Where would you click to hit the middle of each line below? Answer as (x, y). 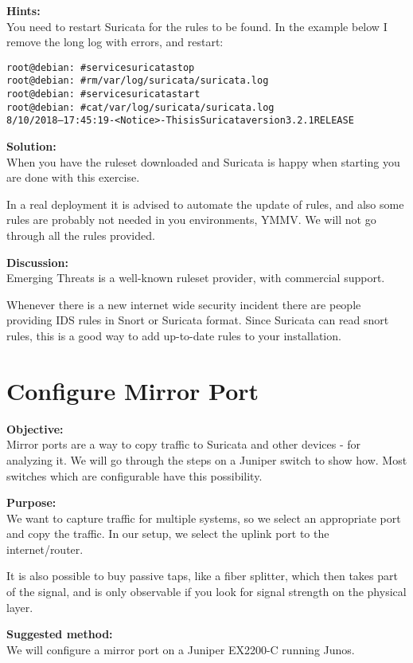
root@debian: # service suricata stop (101, 67)
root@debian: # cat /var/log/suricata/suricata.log (140, 107)
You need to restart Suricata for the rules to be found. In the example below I (197, 26)
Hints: (23, 10)
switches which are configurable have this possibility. (134, 475)
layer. (20, 607)
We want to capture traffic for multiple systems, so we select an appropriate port (204, 518)
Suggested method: (60, 634)
